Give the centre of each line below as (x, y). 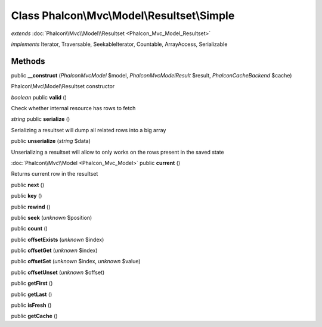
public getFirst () (32, 284)
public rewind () (31, 207)
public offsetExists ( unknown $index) (58, 239)
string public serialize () (41, 119)
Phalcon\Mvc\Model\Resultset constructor (63, 86)
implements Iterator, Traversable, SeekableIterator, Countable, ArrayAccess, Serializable (119, 44)
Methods (28, 61)
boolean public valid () (39, 97)
